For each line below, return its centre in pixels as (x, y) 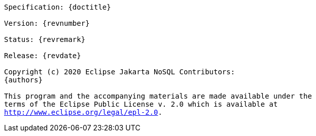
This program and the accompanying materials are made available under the (158, 96)
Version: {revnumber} (47, 23)
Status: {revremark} (45, 39)
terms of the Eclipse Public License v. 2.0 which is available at (141, 104)
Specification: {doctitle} (58, 7)
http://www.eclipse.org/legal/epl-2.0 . (83, 112)
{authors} (23, 80)
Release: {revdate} (43, 56)
